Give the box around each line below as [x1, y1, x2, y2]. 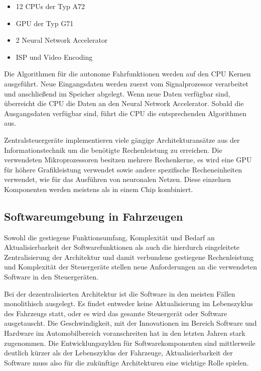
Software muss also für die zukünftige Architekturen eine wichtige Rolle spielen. [4, 357, 249, 367]
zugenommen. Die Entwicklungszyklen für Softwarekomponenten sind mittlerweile [4, 337, 255, 348]
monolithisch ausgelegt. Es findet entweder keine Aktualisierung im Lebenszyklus [4, 298, 253, 309]
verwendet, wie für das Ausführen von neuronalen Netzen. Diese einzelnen [4, 174, 231, 184]
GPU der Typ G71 [16, 18, 74, 28]
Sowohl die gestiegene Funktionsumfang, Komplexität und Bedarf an [4, 232, 215, 242]
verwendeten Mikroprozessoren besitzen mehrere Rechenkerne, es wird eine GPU [4, 154, 252, 165]
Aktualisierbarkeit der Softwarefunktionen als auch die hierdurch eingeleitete [4, 242, 240, 252]
